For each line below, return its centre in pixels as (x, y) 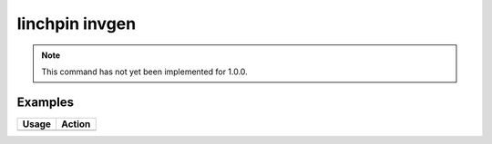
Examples (46, 102)
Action (76, 124)
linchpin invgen (77, 24)
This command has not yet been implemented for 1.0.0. (144, 72)
